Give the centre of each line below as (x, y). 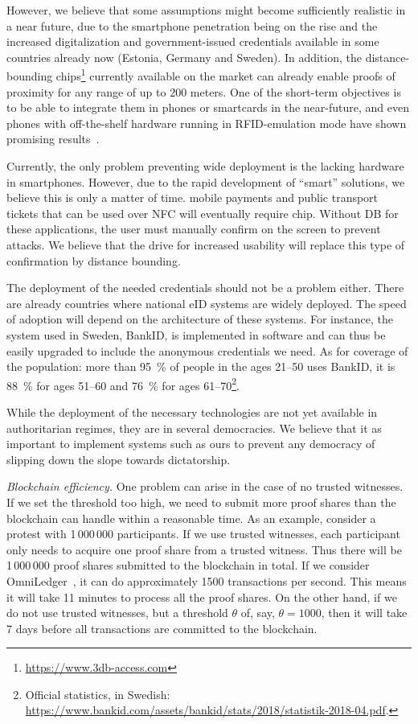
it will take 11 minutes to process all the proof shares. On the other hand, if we (202, 596)
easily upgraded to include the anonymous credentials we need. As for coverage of (207, 350)
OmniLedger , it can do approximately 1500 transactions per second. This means (207, 580)
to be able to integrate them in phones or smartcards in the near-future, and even (208, 107)
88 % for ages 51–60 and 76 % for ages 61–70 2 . (123, 384)
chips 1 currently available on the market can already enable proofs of (225, 75)
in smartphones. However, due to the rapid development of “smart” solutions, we (206, 181)
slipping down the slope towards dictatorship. (119, 459)
